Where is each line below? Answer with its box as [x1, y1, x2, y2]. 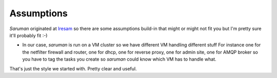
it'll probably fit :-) [9, 32, 48, 38]
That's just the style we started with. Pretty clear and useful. [9, 65, 137, 71]
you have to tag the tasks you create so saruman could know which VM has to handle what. [22, 56, 216, 62]
